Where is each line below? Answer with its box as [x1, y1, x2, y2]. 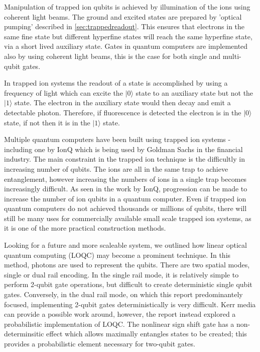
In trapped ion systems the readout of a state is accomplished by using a [4, 78, 228, 88]
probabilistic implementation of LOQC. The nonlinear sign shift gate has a [4, 318, 234, 329]
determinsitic [4, 328, 44, 339]
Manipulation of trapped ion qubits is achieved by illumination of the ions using [4, 2, 250, 12]
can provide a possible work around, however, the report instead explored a [4, 309, 236, 319]
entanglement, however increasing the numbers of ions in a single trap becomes [4, 173, 247, 184]
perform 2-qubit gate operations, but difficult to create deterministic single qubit [4, 279, 252, 290]
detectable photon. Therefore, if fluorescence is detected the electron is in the [4, 107, 241, 117]
